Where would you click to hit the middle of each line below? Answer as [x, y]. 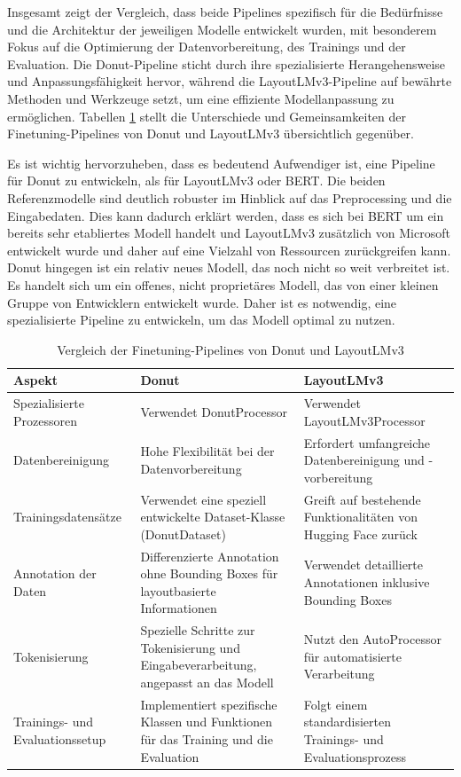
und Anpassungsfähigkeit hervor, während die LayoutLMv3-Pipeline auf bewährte [230, 81]
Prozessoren [45, 420]
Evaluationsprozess [355, 756]
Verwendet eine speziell [203, 499]
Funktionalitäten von [360, 517]
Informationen [179, 608]
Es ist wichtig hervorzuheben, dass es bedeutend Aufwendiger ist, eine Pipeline [221, 163]
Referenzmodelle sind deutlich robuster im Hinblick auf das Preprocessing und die [230, 197]
